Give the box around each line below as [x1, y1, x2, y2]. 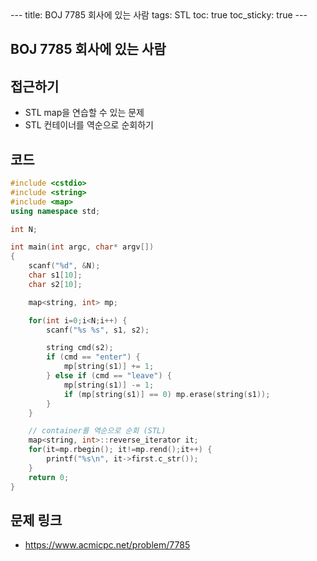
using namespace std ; [10, 206, 101, 216]
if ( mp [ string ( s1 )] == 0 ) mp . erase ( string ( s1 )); [63, 389, 271, 399]
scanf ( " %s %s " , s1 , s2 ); [46, 325, 150, 335]
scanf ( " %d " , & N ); [28, 261, 101, 271]
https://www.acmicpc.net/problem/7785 [24, 539, 191, 551]
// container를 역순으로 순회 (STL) [28, 426, 167, 436]
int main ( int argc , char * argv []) [10, 242, 155, 252]
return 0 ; [28, 472, 70, 482]
